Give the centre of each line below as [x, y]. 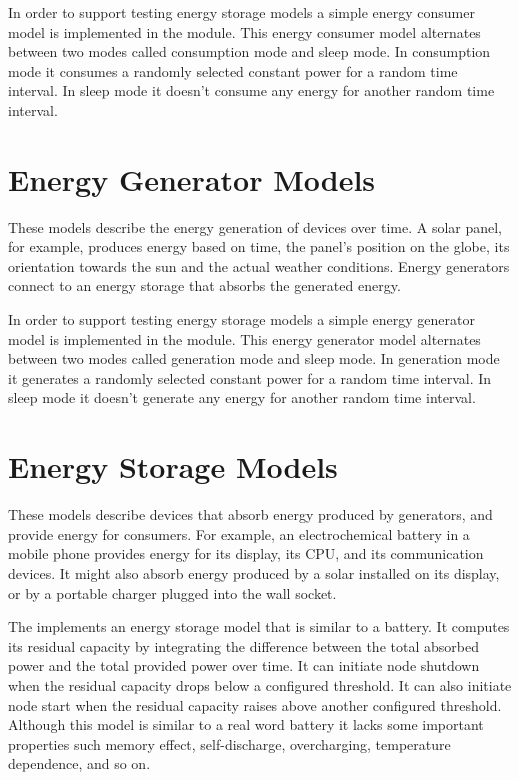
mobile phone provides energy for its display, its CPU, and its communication [246, 553]
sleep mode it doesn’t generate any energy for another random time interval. [242, 397]
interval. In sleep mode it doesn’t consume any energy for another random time [251, 90]
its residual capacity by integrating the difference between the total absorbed [243, 645]
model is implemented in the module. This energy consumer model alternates [244, 31]
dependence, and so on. [79, 763]
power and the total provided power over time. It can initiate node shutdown [244, 665]
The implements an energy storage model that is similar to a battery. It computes [259, 626]
